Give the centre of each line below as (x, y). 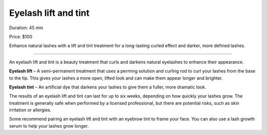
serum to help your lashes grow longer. (49, 126)
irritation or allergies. (30, 110)
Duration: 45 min (26, 28)
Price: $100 (21, 37)
